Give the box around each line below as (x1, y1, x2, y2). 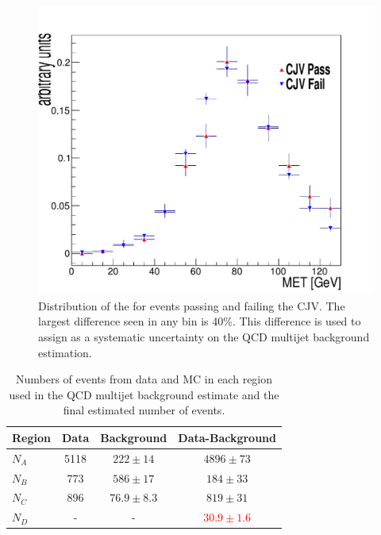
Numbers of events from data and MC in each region (15, 371, 273, 387)
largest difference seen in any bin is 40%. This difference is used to (38, 313, 361, 329)
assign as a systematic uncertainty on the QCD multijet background (38, 328, 370, 344)
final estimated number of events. (63, 402, 225, 418)
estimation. (38, 344, 92, 360)
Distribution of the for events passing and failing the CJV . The (38, 297, 345, 314)
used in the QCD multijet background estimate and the (9, 386, 279, 402)
